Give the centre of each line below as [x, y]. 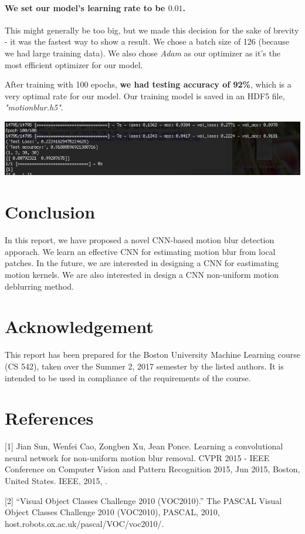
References [49, 418]
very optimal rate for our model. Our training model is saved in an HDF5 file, [145, 95]
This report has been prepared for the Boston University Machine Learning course [152, 355]
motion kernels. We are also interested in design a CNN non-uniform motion [142, 275]
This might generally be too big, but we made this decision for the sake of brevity [152, 30]
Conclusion [50, 212]
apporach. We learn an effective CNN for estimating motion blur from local [140, 251]
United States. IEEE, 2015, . [56, 481]
